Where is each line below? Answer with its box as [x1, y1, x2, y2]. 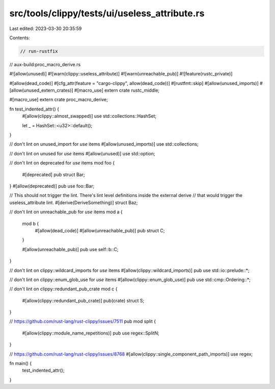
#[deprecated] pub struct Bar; [22, 171, 85, 178]
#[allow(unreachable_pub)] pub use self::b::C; [22, 246, 119, 252]
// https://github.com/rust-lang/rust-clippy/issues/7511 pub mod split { [9, 318, 156, 324]
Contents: [9, 35, 30, 41]
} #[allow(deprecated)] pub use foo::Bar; [9, 183, 95, 189]
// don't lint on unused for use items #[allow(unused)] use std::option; [9, 150, 155, 156]
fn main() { [9, 360, 32, 367]
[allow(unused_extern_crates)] [9, 87, 73, 94]
